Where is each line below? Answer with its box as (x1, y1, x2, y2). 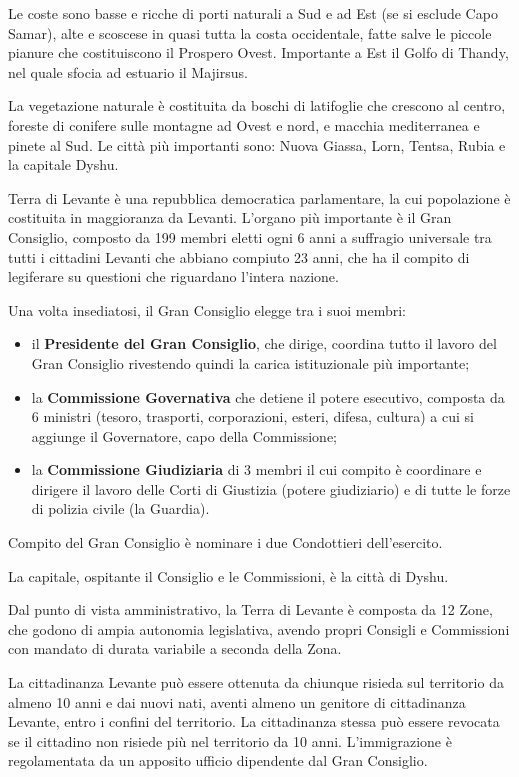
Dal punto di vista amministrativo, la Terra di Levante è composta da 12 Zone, (8, 599, 493, 620)
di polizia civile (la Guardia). (31, 498, 210, 519)
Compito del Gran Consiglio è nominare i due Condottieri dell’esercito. (8, 532, 443, 553)
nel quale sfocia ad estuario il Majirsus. (8, 61, 248, 82)
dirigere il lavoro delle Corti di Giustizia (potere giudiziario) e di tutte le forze (31, 478, 511, 499)
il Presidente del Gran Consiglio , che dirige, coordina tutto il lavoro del (31, 333, 497, 354)
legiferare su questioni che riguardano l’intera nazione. (8, 266, 339, 287)
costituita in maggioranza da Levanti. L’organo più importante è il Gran (8, 207, 452, 228)
